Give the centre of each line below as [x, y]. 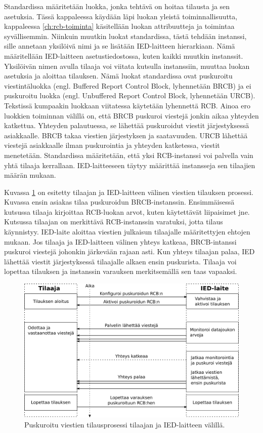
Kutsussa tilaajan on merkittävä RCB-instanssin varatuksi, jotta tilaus [114, 222]
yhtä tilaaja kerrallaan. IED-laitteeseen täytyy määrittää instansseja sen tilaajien [130, 165]
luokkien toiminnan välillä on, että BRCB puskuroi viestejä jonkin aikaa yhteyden [131, 115]
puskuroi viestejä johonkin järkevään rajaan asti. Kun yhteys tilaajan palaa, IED [129, 251]
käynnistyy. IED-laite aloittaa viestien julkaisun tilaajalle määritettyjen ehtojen [127, 232]
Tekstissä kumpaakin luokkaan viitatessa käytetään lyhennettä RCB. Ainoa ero [127, 105]
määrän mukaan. [30, 175]
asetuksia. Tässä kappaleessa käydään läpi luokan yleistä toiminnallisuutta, [121, 16]
